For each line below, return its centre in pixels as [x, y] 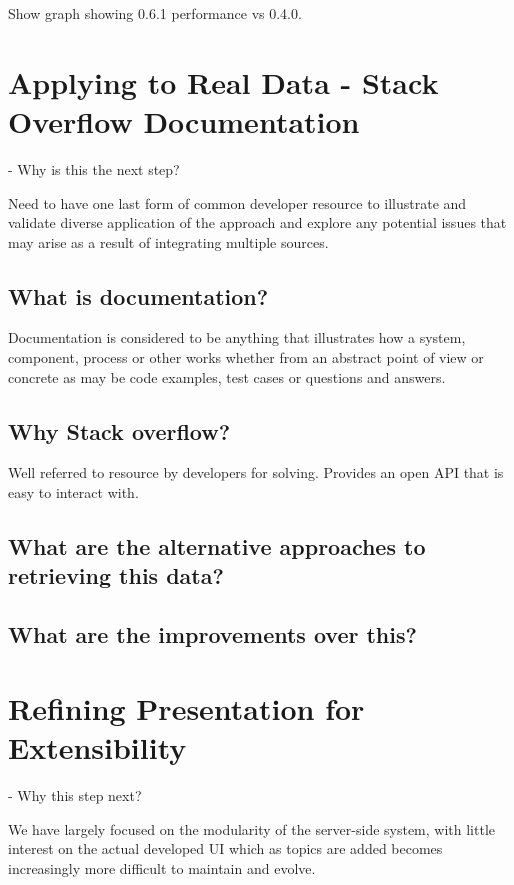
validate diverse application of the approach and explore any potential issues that [257, 222]
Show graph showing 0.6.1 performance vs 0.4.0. [155, 13]
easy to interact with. [73, 492]
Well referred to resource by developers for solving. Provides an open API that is [256, 472]
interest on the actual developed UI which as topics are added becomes [225, 848]
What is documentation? [138, 295]
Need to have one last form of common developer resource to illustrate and [237, 202]
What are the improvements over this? [212, 634]
